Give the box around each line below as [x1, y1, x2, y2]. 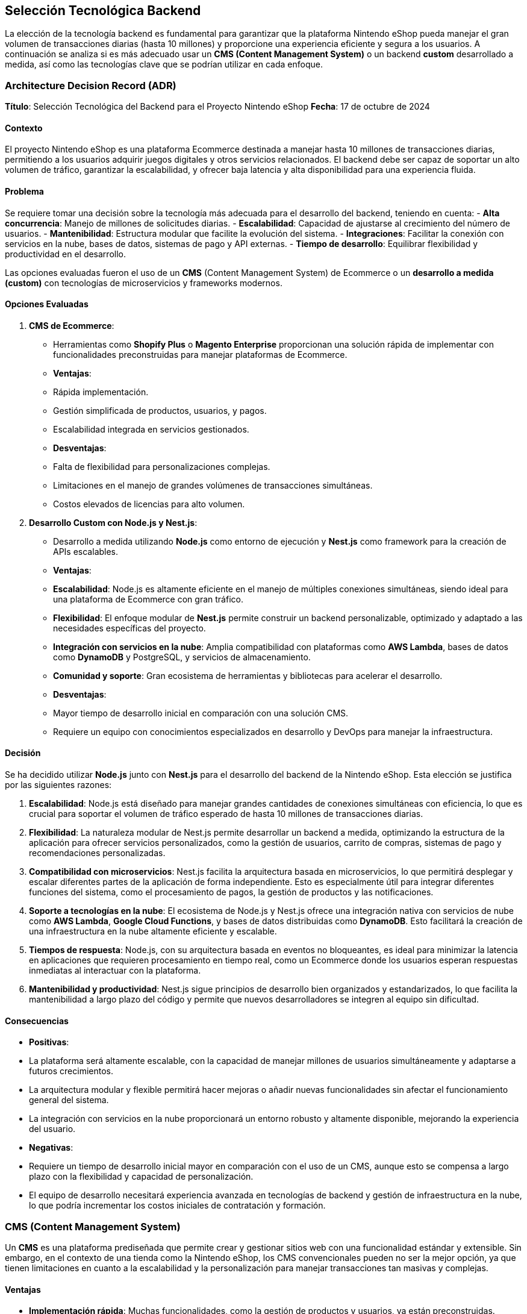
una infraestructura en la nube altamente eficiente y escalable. [29, 926, 277, 937]
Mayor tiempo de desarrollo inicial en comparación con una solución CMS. [53, 707, 349, 718]
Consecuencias [5, 1015, 69, 1026]
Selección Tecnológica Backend [5, 3, 201, 18]
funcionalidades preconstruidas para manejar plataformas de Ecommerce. [53, 349, 348, 360]
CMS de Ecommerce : [29, 320, 114, 331]
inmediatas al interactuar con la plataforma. [29, 965, 201, 976]
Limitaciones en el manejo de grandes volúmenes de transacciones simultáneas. [53, 480, 373, 490]
